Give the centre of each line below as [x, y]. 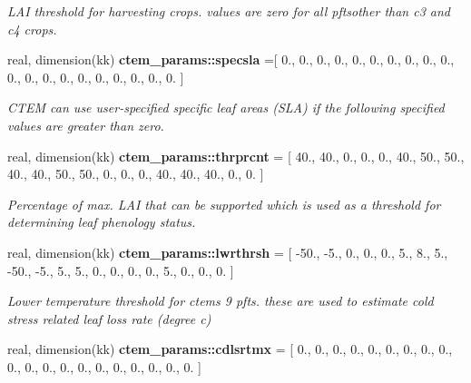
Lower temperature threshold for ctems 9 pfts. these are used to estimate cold [221, 301]
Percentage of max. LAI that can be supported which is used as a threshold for [224, 204]
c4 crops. [32, 29]
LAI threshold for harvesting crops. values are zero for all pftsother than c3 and [229, 11]
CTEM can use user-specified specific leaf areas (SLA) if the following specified [226, 108]
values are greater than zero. [86, 125]
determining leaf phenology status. [102, 222]
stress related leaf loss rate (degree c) [109, 318]
